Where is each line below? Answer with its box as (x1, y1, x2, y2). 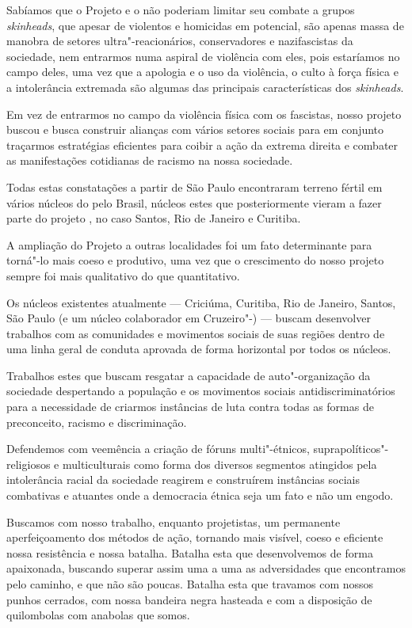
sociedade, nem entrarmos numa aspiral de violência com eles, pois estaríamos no (6, 48, 400, 64)
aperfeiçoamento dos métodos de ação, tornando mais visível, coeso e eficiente (6, 529, 383, 546)
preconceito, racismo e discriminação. (6, 413, 187, 430)
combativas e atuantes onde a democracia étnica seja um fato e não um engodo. (6, 487, 394, 504)
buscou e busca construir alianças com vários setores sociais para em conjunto (6, 121, 384, 138)
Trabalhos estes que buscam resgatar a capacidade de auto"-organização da (6, 367, 371, 383)
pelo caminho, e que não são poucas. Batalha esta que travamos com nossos (6, 576, 374, 592)
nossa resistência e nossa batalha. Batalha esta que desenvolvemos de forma (6, 544, 373, 561)
